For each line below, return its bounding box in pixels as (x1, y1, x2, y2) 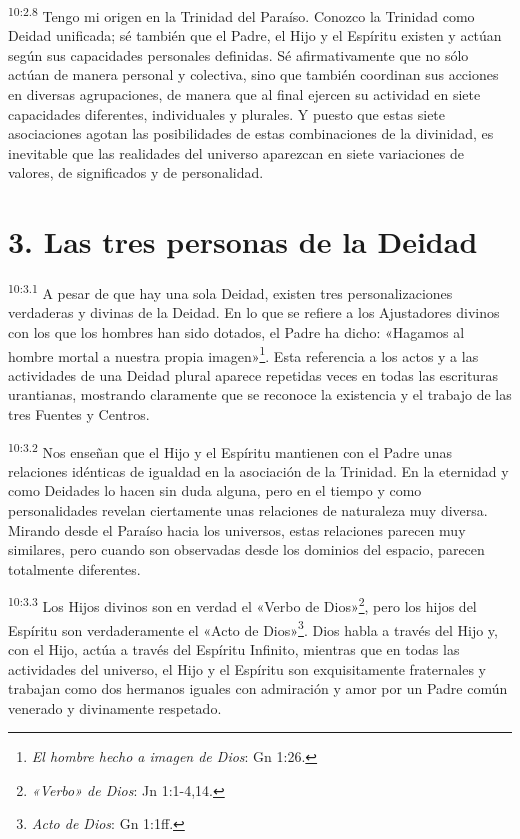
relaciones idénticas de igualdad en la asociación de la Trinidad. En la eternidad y (8, 460, 509, 481)
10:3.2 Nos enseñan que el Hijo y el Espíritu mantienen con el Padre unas (8, 438, 452, 462)
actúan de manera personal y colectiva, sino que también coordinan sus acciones (8, 64, 499, 85)
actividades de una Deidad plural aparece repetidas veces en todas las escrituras (8, 364, 499, 385)
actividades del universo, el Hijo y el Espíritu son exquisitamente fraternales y (8, 658, 486, 679)
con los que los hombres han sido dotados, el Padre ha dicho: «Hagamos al (8, 321, 465, 342)
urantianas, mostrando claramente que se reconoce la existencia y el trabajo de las (8, 384, 512, 405)
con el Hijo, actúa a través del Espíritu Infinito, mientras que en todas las (8, 638, 460, 659)
